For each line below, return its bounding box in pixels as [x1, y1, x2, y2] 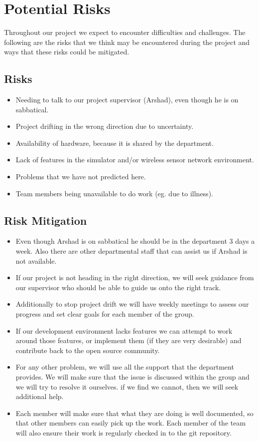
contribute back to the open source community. [15, 345, 160, 355]
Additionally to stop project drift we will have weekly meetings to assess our [15, 299, 249, 309]
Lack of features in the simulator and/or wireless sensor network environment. [15, 154, 254, 165]
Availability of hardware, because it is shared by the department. [15, 137, 214, 148]
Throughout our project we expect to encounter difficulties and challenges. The [4, 27, 246, 37]
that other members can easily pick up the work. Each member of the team [15, 418, 246, 428]
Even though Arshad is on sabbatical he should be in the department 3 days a [15, 236, 255, 246]
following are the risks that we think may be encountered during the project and [4, 36, 250, 47]
